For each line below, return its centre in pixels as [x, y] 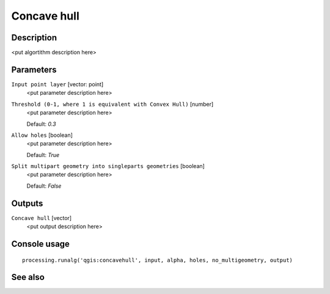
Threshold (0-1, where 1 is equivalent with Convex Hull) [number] [112, 104]
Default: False [44, 186]
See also [28, 277]
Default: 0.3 [41, 124]
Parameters [34, 69]
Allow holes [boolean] [42, 135]
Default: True [43, 155]
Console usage [41, 244]
